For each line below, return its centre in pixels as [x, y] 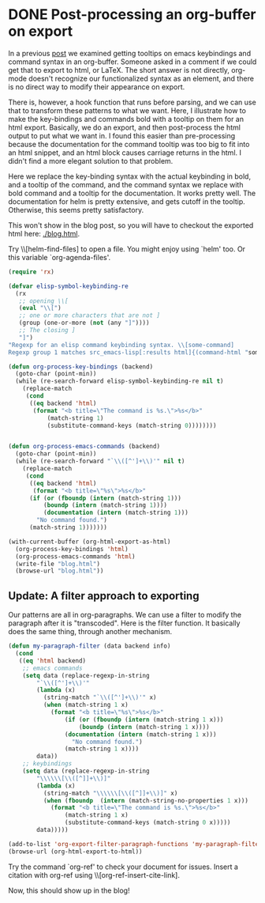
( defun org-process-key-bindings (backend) [81, 366]
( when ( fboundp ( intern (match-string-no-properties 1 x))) [146, 800]
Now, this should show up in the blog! [69, 890]
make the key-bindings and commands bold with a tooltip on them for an [126, 119]
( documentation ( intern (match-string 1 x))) [140, 734]
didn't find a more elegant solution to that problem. [91, 161]
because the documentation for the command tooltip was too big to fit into [129, 144]
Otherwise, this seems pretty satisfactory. [76, 210]
